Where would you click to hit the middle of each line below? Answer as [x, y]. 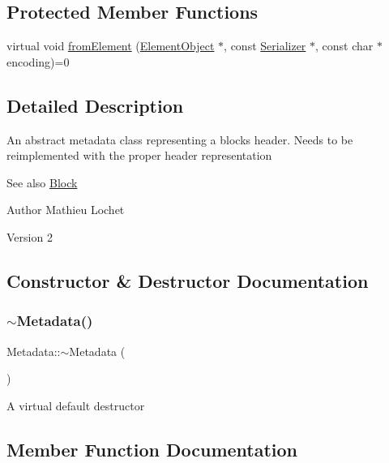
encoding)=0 [38, 61]
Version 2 [30, 236]
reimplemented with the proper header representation [139, 155]
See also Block [42, 182]
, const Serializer [265, 46]
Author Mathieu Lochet [66, 210]
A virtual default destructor [76, 405]
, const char [344, 46]
